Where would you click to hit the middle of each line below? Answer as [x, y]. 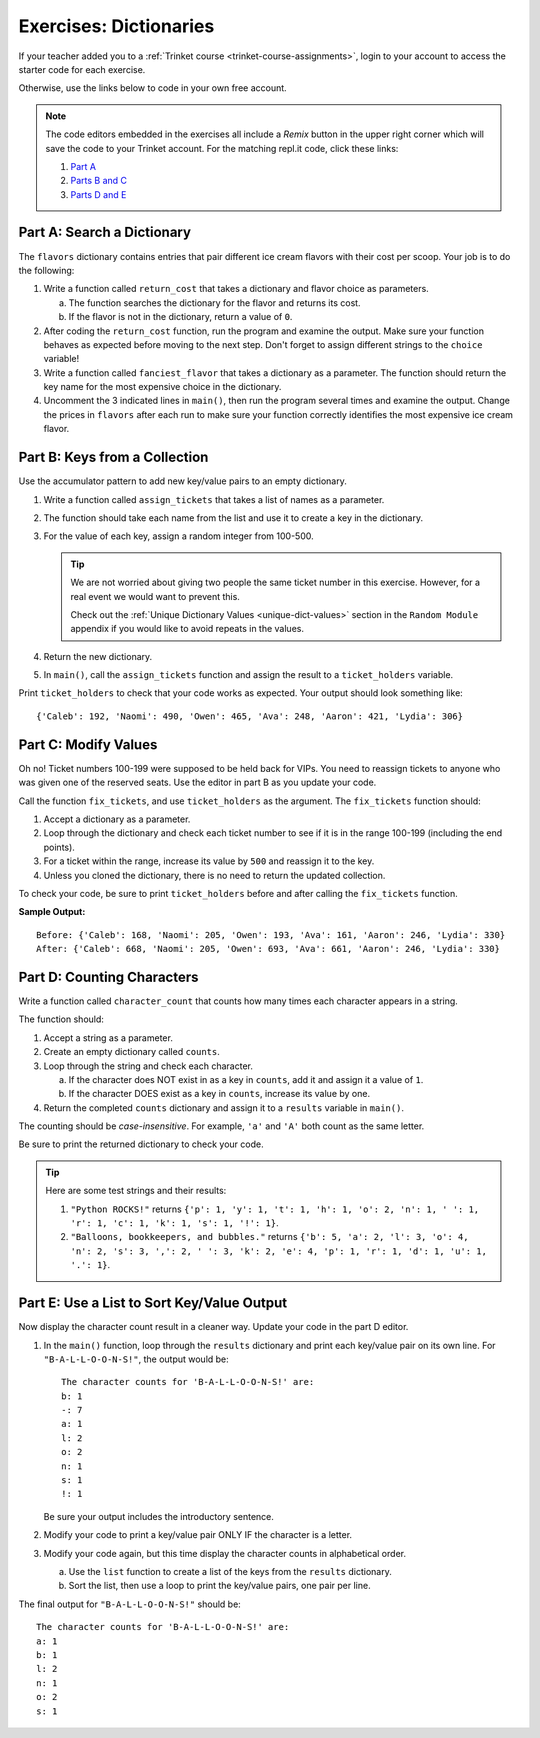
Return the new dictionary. [98, 656]
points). [59, 847]
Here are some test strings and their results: [136, 1191]
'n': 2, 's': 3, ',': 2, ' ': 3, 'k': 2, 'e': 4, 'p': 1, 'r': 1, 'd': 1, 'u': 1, [278, 1251]
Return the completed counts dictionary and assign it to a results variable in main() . [224, 1107]
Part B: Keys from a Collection [113, 457]
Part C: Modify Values [88, 744]
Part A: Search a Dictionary [105, 232]
